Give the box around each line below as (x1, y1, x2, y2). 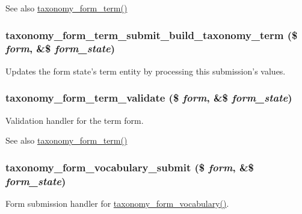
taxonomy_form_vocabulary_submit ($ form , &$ (5, 159, 254, 174)
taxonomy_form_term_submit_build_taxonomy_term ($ (5, 27, 298, 42)
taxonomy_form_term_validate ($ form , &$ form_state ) (5, 90, 292, 105)
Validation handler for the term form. (5, 114, 144, 126)
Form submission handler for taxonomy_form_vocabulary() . (5, 197, 229, 209)
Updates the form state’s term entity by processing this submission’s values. (5, 64, 286, 77)
